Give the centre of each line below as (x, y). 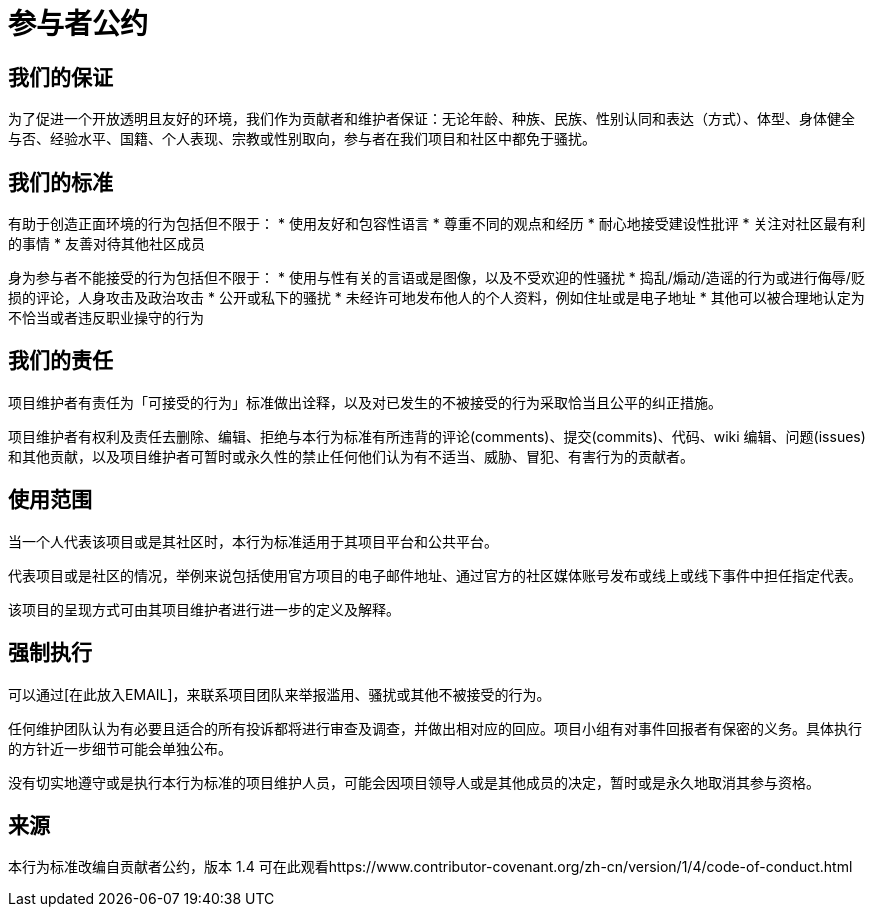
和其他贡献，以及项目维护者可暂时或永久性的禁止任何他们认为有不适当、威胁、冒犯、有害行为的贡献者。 (351, 456)
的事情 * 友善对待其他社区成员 (106, 244)
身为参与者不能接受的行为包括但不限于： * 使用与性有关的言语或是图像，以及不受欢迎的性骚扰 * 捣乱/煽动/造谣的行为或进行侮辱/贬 (436, 278)
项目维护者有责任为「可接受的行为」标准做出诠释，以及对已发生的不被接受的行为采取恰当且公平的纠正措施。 (365, 402)
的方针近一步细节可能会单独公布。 (120, 748)
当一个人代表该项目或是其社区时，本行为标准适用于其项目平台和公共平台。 (253, 541)
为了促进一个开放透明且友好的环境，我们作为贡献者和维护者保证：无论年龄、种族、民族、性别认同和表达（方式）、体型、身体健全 (431, 119)
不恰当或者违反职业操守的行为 (106, 318)
